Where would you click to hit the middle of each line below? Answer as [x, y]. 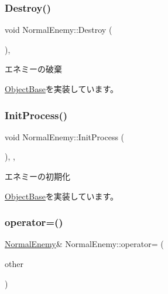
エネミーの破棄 [33, 69]
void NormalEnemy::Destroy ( [59, 30]
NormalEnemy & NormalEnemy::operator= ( [84, 244]
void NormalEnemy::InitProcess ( [65, 136]
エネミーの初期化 [37, 176]
